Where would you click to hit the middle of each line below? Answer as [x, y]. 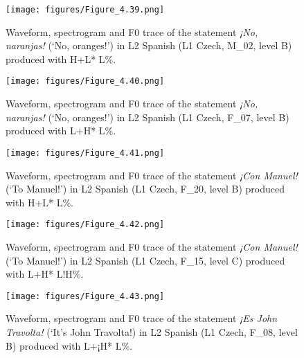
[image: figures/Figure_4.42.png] [85, 225]
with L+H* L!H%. [45, 274]
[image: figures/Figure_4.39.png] [85, 10]
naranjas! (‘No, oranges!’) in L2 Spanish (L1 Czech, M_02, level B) [149, 45]
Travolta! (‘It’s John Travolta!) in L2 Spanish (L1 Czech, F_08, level [152, 332]
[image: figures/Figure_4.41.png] [85, 153]
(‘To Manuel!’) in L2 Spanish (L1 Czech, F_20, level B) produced [145, 189]
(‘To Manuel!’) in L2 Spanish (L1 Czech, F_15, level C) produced [145, 260]
